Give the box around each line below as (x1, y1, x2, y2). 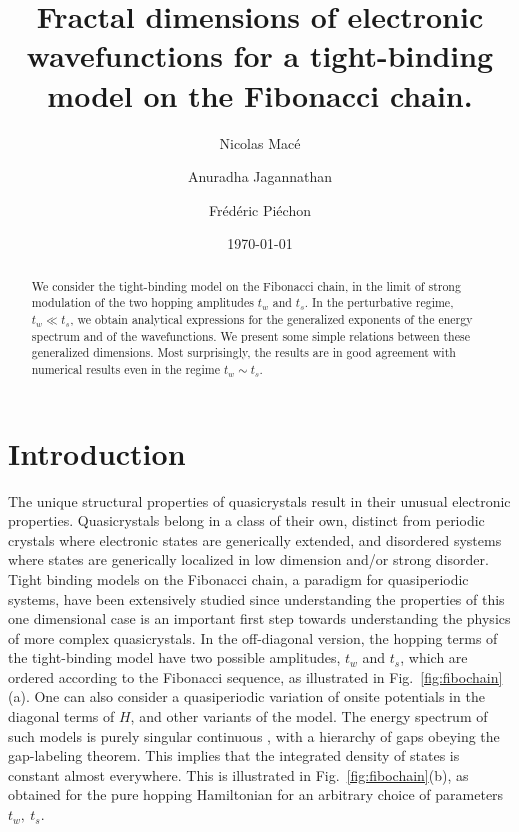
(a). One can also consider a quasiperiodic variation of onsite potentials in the (8, 686, 485, 707)
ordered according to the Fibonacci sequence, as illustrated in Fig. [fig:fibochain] (8, 666, 503, 687)
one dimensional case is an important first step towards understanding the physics (8, 608, 511, 629)
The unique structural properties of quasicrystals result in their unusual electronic (8, 490, 511, 511)
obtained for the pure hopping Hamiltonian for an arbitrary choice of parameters (8, 784, 504, 805)
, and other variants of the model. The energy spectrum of (130, 706, 488, 727)
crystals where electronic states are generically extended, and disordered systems (8, 529, 502, 550)
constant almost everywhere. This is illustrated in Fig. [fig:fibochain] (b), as (8, 764, 469, 785)
